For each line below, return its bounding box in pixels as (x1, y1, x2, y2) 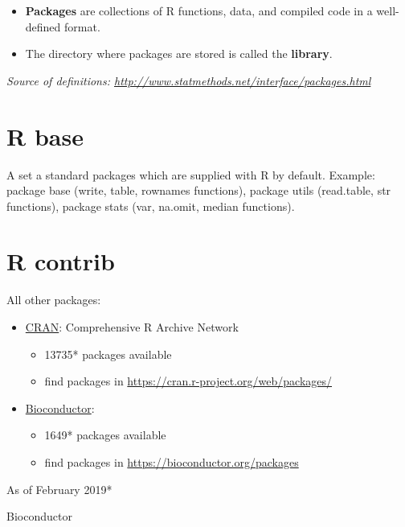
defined (25, 18, 61, 35)
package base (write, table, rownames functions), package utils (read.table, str (6, 182, 391, 199)
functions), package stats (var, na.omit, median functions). (6, 197, 295, 214)
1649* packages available (44, 426, 166, 443)
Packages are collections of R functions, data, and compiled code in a (25, 2, 373, 19)
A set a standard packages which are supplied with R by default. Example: (6, 166, 375, 183)
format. (64, 18, 100, 35)
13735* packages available (44, 345, 172, 362)
